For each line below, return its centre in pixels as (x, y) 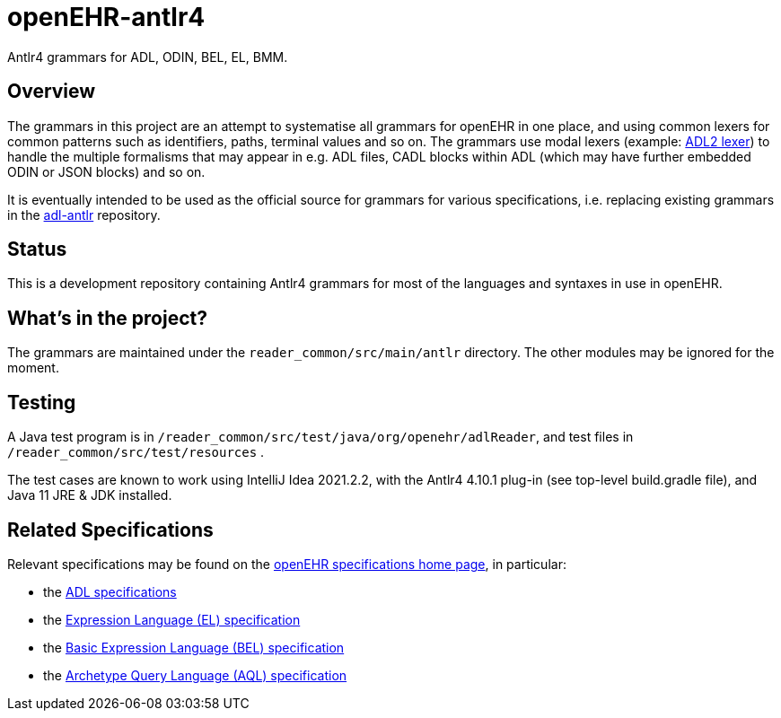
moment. (33, 368)
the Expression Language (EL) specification (172, 619)
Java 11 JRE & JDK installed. (90, 495)
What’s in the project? (107, 318)
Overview (52, 92)
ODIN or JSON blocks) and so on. (106, 171)
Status (37, 250)
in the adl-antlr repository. (84, 215)
